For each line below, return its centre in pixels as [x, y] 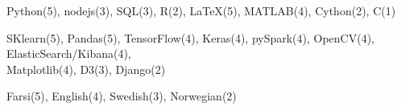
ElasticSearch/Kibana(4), [69, 53]
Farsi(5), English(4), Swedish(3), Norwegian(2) [122, 96]
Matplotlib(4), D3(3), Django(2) [86, 69]
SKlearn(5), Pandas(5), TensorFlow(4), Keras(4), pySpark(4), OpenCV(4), [191, 37]
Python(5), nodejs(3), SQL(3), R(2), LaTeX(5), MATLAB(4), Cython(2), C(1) [201, 10]
